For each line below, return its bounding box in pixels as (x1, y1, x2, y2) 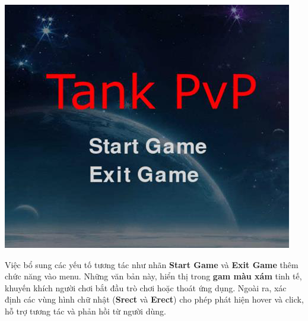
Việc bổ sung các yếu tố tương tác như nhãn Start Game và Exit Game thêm (5, 258, 299, 270)
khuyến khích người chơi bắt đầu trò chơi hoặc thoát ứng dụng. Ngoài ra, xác (5, 281, 287, 294)
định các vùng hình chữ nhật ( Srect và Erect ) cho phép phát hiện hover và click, (5, 293, 304, 306)
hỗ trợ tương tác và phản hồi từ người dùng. (5, 305, 166, 317)
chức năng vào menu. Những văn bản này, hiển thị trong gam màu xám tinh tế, (5, 270, 302, 282)
